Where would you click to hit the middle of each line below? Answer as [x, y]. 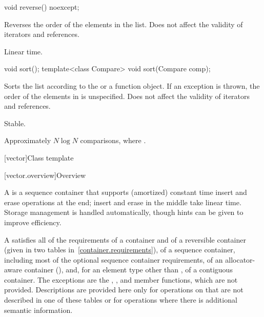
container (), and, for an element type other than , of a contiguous [128, 270]
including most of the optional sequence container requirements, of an [114, 259]
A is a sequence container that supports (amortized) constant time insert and [126, 192]
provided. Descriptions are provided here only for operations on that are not [124, 290]
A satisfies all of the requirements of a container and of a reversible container [125, 239]
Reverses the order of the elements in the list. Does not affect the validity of [124, 24]
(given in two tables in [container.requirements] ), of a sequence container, [120, 250]
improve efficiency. [33, 222]
